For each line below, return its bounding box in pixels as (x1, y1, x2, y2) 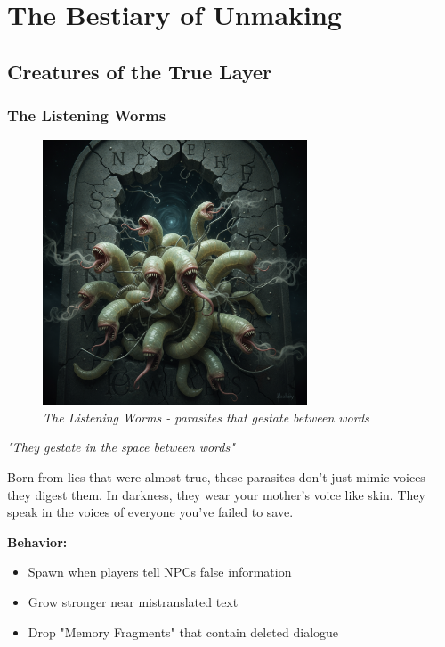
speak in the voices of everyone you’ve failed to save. (7, 503, 294, 521)
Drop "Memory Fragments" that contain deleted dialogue (28, 622, 339, 641)
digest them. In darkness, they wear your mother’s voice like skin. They (35, 485, 425, 504)
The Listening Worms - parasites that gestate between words (43, 407, 369, 426)
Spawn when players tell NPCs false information (28, 562, 292, 581)
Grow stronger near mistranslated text (28, 592, 239, 610)
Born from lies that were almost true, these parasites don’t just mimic (7, 467, 390, 486)
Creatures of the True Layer (7, 57, 271, 85)
